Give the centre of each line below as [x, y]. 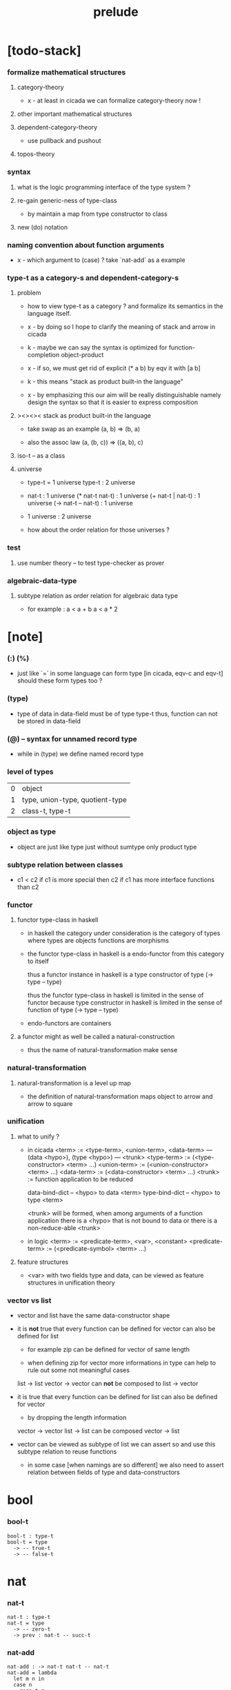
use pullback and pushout [64, 141]
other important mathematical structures [74, 114]
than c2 [28, 887]
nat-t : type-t [29, 1618]
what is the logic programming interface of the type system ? [104, 187]
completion [43, 355]
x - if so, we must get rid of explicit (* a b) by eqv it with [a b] [114, 368]
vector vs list [29, 1300]
